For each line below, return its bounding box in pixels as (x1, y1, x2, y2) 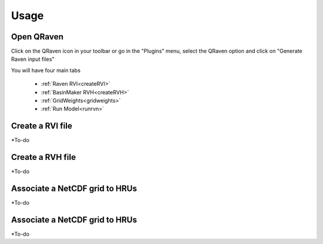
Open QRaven (11, 32, 64, 42)
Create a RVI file (11, 121, 72, 131)
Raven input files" (11, 55, 55, 63)
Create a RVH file (11, 152, 76, 162)
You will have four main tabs (11, 66, 81, 74)
